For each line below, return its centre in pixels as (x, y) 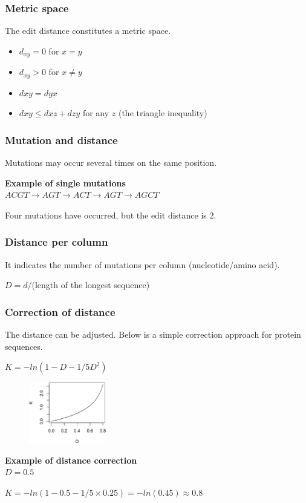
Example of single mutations (65, 182)
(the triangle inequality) (163, 113)
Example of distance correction (71, 460)
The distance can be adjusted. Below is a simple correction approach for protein (153, 334)
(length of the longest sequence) (91, 285)
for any (96, 113)
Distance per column (57, 242)
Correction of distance (60, 311)
